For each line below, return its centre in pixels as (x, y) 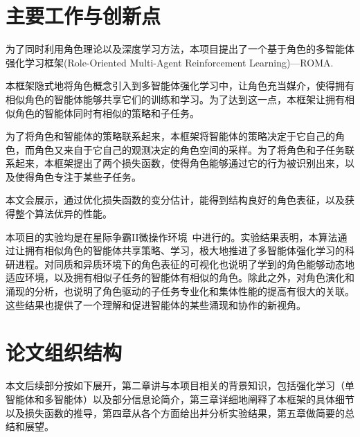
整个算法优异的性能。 (63, 214)
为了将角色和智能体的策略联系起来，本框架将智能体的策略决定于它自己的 (170, 136)
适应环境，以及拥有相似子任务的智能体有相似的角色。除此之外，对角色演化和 (180, 277)
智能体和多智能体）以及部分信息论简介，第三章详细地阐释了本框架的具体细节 (180, 399)
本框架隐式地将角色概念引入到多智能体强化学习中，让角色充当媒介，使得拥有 (180, 86)
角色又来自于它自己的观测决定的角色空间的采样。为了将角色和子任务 (189, 149)
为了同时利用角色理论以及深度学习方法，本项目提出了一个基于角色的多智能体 (180, 49)
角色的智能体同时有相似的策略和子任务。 (107, 113)
